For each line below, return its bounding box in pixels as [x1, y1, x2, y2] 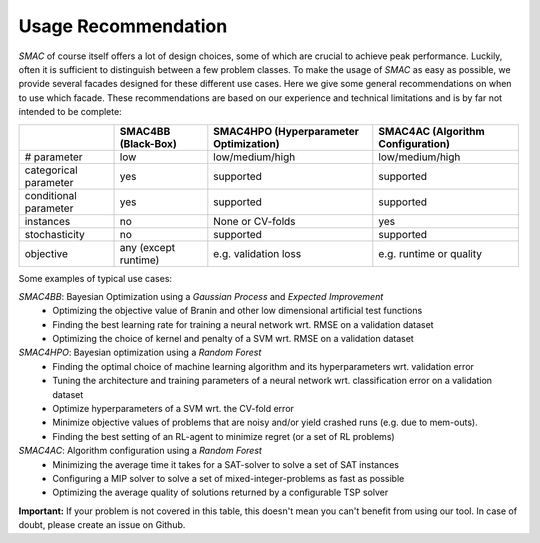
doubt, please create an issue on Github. [18, 519, 186, 531]
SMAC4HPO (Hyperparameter [213, 124, 360, 138]
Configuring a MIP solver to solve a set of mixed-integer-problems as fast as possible [52, 472, 405, 484]
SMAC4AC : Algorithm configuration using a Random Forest [18, 445, 262, 457]
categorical [24, 163, 79, 177]
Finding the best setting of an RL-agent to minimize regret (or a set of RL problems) [52, 430, 395, 442]
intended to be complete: [18, 106, 122, 118]
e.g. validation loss [213, 246, 302, 260]
